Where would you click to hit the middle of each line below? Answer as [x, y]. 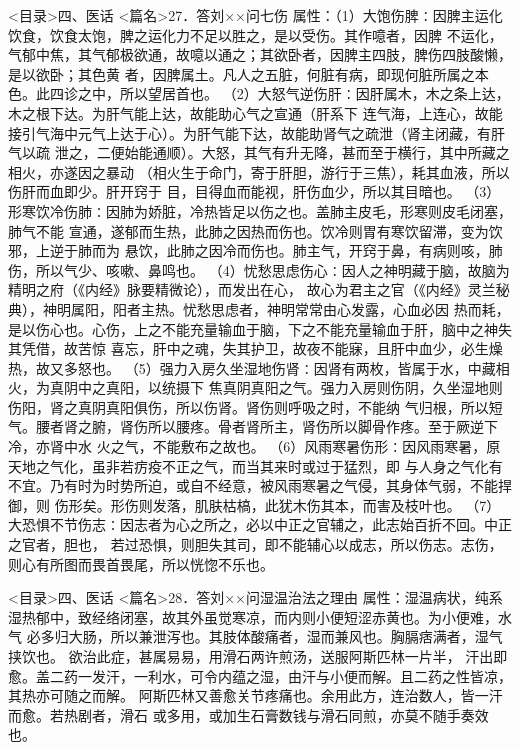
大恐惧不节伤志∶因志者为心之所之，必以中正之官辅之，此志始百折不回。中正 [260, 524]
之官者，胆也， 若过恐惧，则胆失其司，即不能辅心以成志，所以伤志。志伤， [255, 544]
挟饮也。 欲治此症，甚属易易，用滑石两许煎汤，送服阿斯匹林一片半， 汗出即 [258, 656]
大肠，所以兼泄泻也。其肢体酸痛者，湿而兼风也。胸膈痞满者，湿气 [285, 636]
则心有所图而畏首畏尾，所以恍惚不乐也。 [141, 563]
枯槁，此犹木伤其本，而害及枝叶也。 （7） [361, 504]
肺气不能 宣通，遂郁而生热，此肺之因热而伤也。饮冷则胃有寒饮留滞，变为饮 [255, 230]
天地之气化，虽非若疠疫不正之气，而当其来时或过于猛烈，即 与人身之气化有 [255, 465]
